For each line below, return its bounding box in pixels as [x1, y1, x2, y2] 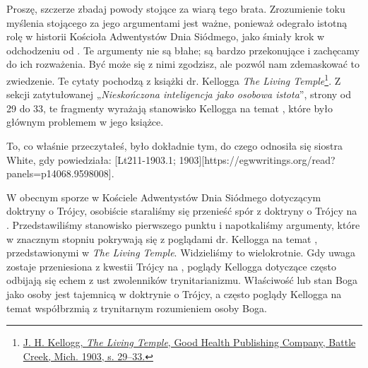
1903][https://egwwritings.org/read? [179, 152, 336, 167]
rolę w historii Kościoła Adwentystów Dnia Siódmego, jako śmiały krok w [6, 29, 325, 44]
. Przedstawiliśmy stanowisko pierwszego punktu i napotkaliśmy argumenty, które [6, 217, 360, 232]
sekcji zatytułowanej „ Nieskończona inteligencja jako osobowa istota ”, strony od [6, 87, 352, 102]
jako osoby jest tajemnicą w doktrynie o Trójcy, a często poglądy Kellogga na [6, 286, 342, 301]
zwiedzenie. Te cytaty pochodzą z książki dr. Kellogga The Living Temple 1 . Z [6, 71, 341, 88]
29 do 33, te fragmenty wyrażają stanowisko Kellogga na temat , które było [6, 100, 333, 115]
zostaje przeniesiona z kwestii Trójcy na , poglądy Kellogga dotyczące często [6, 259, 336, 273]
